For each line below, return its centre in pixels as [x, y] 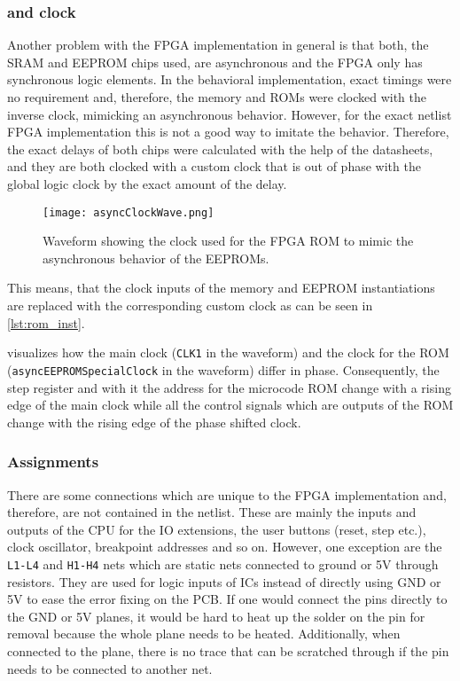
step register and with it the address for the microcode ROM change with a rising [229, 387]
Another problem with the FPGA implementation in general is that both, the [218, 45]
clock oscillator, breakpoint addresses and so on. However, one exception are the [225, 547]
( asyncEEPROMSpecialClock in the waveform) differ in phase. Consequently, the [223, 369]
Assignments [53, 462]
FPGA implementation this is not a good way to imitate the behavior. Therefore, [228, 132]
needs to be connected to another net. [110, 668]
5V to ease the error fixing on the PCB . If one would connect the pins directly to [227, 599]
